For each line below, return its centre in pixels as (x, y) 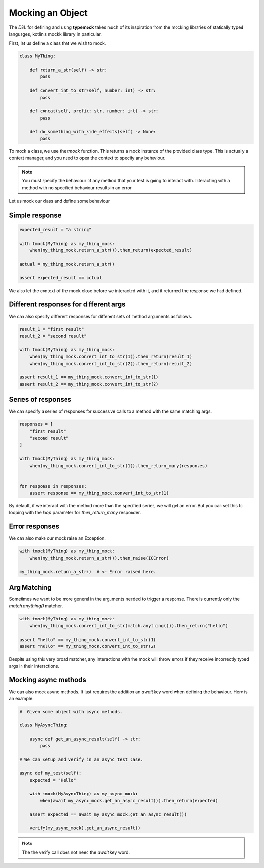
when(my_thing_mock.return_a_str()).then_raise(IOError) (99, 558)
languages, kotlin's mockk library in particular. (55, 34)
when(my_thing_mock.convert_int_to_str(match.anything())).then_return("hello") (129, 626)
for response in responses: (53, 486)
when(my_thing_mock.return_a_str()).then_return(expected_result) (111, 250)
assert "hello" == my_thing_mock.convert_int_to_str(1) (88, 639)
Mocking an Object (48, 13)
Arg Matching (30, 587)
